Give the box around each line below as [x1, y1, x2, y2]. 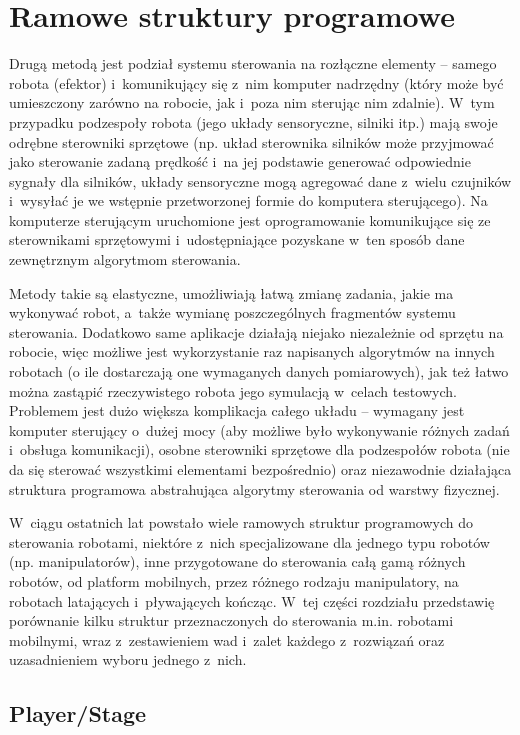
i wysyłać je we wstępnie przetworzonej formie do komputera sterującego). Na [9, 190, 488, 211]
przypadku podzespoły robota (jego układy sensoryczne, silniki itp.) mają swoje [9, 111, 498, 132]
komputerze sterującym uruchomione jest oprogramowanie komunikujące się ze [9, 209, 491, 230]
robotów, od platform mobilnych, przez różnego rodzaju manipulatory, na [9, 570, 459, 591]
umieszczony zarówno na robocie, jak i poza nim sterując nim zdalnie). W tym [9, 92, 495, 113]
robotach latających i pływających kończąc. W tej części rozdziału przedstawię [9, 590, 495, 611]
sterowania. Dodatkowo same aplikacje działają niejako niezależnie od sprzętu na [9, 321, 504, 342]
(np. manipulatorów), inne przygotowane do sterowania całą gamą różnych [9, 551, 466, 572]
